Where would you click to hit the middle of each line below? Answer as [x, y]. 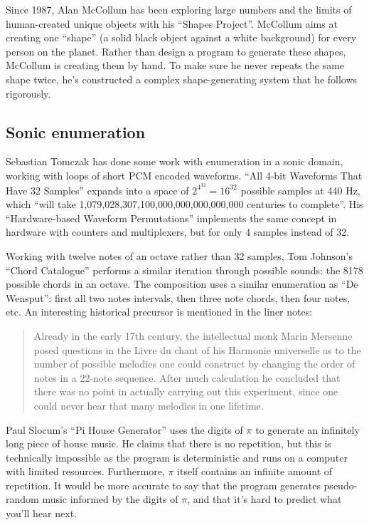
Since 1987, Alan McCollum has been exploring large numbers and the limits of [179, 9]
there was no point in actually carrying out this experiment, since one [186, 391]
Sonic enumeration [76, 131]
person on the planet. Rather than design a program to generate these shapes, [176, 51]
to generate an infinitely [307, 429]
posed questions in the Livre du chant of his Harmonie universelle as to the [197, 349]
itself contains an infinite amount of [255, 471]
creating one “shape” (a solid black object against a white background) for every [181, 37]
